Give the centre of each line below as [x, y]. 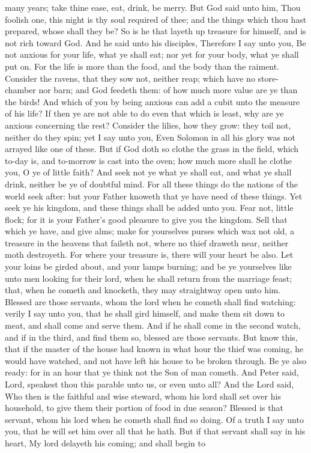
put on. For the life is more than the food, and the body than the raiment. [142, 66]
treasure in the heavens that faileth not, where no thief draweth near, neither [147, 242]
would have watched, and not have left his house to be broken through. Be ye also [156, 360]
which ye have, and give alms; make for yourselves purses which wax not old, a [149, 231]
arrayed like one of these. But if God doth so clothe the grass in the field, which [152, 149]
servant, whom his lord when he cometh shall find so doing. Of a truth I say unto [154, 419]
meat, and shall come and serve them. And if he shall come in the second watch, [153, 325]
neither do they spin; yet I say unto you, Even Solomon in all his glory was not [150, 137]
